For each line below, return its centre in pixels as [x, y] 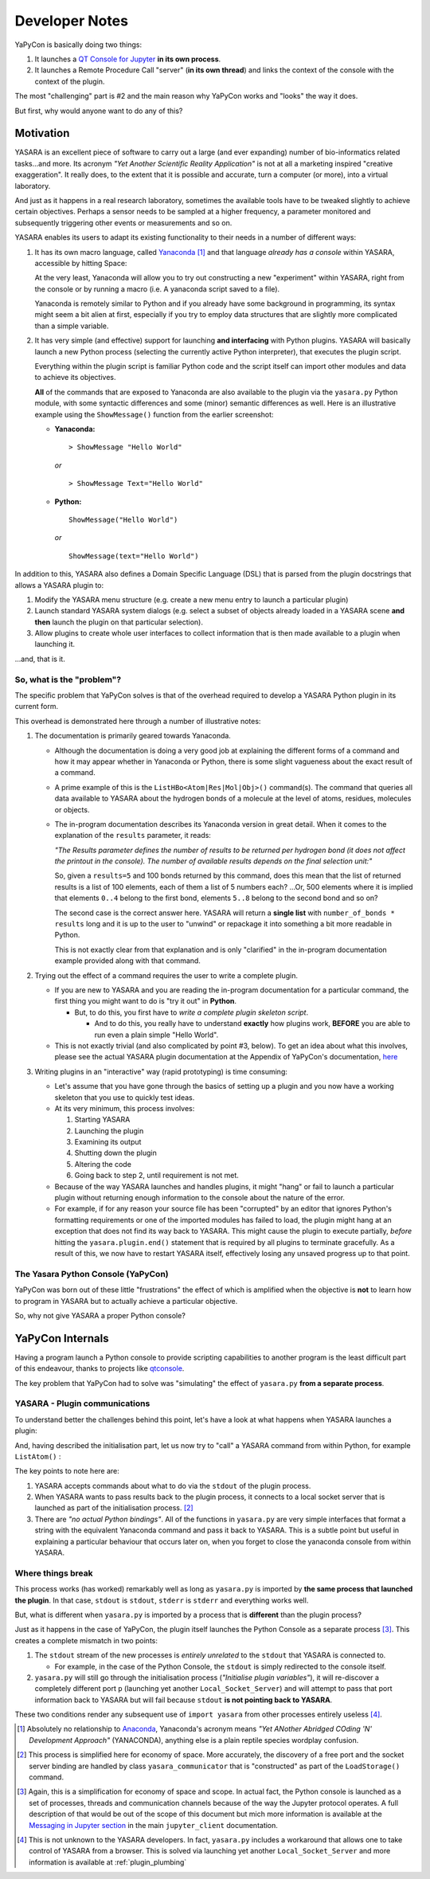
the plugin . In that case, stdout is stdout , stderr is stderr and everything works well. [162, 1600]
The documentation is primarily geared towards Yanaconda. [133, 736]
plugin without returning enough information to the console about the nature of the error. [200, 1198]
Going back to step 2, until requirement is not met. [156, 1176]
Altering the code [103, 1164]
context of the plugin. [70, 81]
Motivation [42, 133]
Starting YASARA [102, 1120]
